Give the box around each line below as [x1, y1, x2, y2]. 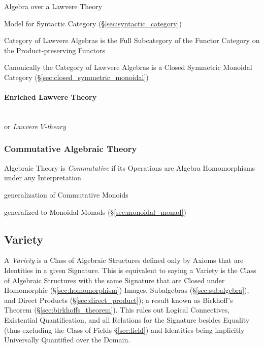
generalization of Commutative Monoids [4, 189, 128, 200]
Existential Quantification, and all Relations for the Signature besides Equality [4, 314, 250, 325]
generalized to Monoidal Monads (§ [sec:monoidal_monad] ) [4, 206, 186, 217]
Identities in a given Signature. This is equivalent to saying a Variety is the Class [4, 264, 256, 275]
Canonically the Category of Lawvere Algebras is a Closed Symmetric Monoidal [4, 62, 252, 72]
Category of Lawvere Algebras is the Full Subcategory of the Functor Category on [4, 35, 260, 46]
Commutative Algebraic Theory [4, 142, 137, 155]
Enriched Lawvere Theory [4, 92, 97, 102]
